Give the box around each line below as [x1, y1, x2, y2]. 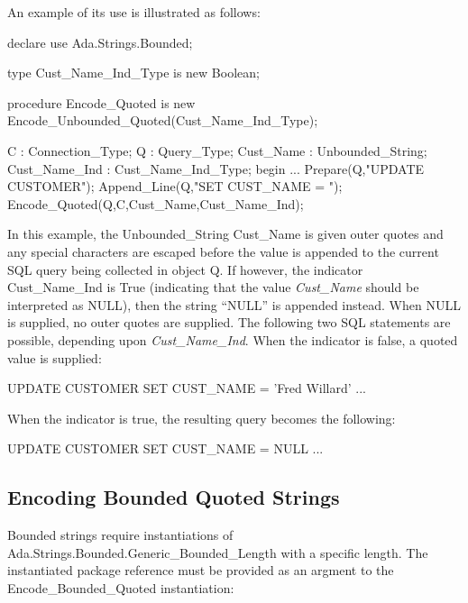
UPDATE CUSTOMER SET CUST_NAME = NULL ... [7, 439, 324, 458]
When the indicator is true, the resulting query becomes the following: [7, 408, 396, 427]
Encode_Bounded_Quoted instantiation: [7, 578, 234, 597]
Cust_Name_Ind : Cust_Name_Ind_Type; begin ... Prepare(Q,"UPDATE [7, 159, 425, 178]
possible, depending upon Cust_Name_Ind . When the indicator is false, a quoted [7, 330, 458, 349]
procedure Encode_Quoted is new [7, 93, 196, 112]
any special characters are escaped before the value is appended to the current [7, 242, 439, 260]
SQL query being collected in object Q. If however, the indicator [7, 260, 363, 279]
